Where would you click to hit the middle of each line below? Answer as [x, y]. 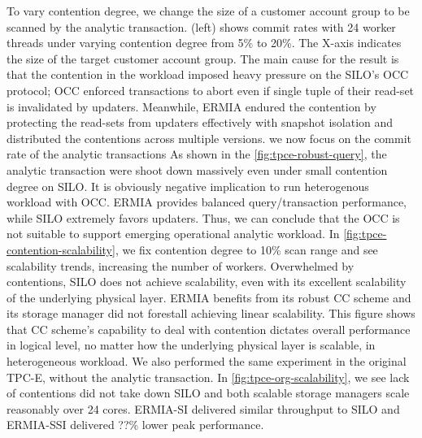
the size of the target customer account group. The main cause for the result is [203, 58]
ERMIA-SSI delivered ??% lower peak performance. [135, 425]
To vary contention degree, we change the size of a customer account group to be [208, 11]
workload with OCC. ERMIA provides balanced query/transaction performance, [207, 202]
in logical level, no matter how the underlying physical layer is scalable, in [191, 345]
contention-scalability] [61, 249]
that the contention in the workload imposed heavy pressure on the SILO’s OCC [208, 74]
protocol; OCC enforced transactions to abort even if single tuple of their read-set [211, 90]
